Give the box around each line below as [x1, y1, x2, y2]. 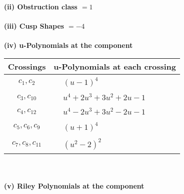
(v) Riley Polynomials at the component [4, 181, 144, 191]
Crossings [8, 60, 46, 72]
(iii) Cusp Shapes [4, 21, 64, 31]
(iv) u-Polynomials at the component [4, 40, 133, 50]
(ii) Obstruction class [4, 1, 78, 11]
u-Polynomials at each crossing [53, 60, 176, 72]
